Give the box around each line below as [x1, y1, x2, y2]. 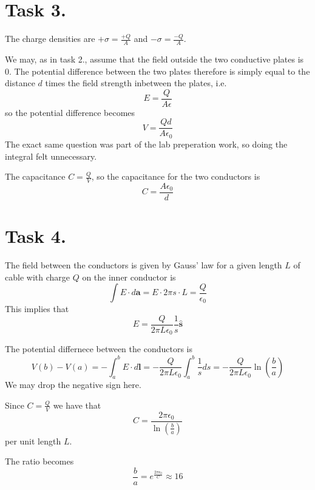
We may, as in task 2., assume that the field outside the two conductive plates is [5, 52, 304, 65]
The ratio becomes [5, 455, 74, 468]
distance [5, 77, 35, 89]
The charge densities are [5, 32, 95, 45]
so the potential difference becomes [5, 106, 135, 118]
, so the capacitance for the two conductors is [91, 170, 260, 183]
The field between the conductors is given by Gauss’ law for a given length [5, 259, 282, 271]
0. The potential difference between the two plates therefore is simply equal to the [5, 64, 310, 77]
